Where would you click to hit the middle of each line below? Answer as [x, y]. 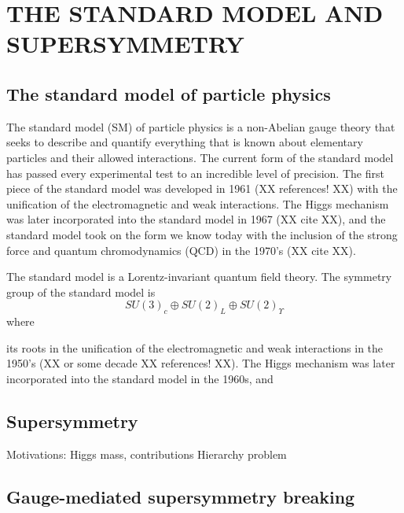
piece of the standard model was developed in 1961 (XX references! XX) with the [202, 188]
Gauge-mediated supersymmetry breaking [181, 496]
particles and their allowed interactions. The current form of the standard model [200, 157]
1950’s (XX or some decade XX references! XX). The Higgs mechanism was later [201, 363]
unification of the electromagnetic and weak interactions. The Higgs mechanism [198, 203]
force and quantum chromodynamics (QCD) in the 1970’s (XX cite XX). [181, 250]
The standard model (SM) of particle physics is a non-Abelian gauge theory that [201, 126]
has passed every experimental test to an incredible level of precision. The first [195, 173]
